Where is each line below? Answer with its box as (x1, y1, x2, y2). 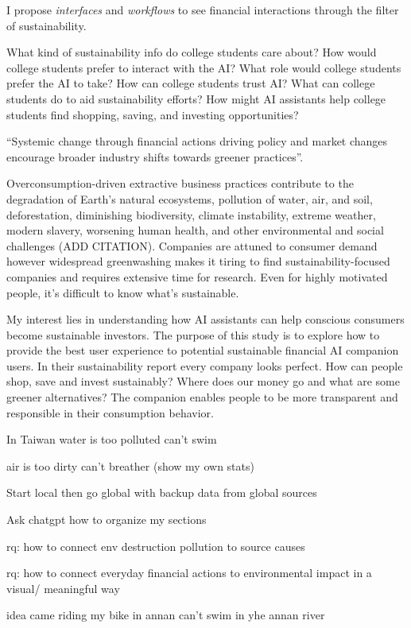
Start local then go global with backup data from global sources (6, 484, 317, 501)
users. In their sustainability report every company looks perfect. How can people (6, 357, 403, 374)
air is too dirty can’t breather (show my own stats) (6, 457, 254, 474)
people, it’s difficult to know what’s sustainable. (6, 284, 239, 300)
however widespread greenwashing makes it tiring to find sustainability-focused (6, 253, 390, 269)
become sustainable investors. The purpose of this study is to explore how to (6, 326, 380, 343)
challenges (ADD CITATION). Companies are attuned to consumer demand (6, 237, 378, 254)
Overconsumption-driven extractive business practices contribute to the (6, 175, 354, 192)
